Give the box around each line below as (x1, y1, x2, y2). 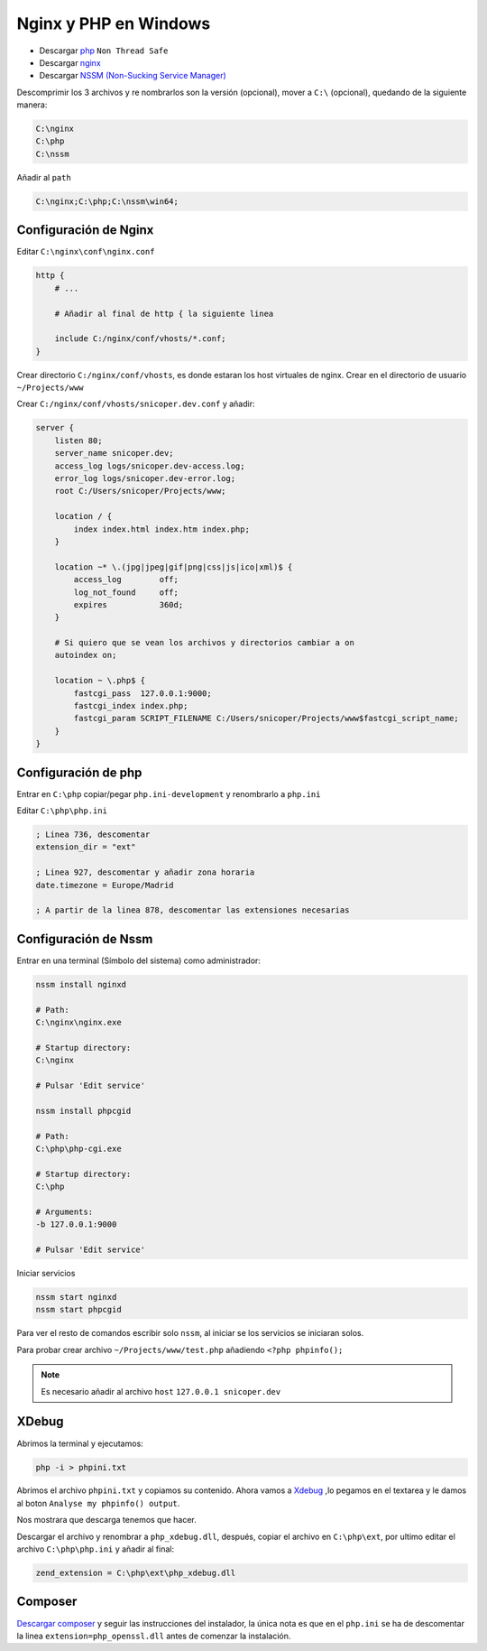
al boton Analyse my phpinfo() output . (16, 1498, 180, 1508)
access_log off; (73, 574, 179, 585)
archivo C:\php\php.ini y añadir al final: (16, 1544, 175, 1554)
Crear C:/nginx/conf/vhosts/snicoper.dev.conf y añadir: (16, 398, 255, 410)
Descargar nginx (39, 57, 101, 68)
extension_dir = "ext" (35, 842, 136, 852)
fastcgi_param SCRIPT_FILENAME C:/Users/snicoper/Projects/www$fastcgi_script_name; (73, 713, 459, 724)
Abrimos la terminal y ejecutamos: (16, 1438, 143, 1449)
